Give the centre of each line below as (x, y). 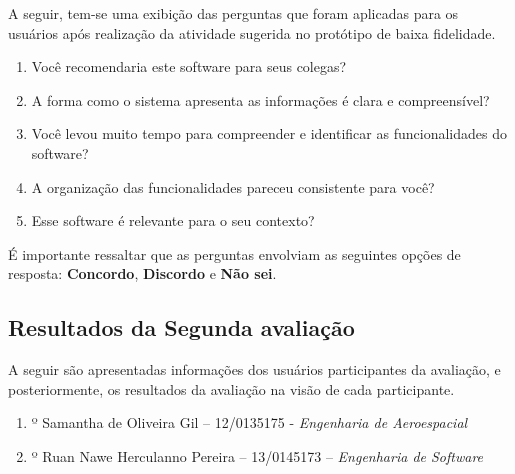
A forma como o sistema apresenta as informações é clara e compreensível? (260, 99)
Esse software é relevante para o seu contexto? (173, 220)
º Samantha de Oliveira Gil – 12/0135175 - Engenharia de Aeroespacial (249, 422)
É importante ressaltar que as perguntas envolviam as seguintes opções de (234, 253)
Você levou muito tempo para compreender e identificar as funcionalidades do (269, 133)
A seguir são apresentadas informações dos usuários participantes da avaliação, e (254, 369)
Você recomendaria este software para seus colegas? (189, 66)
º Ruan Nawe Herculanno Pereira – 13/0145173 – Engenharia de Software (257, 455)
